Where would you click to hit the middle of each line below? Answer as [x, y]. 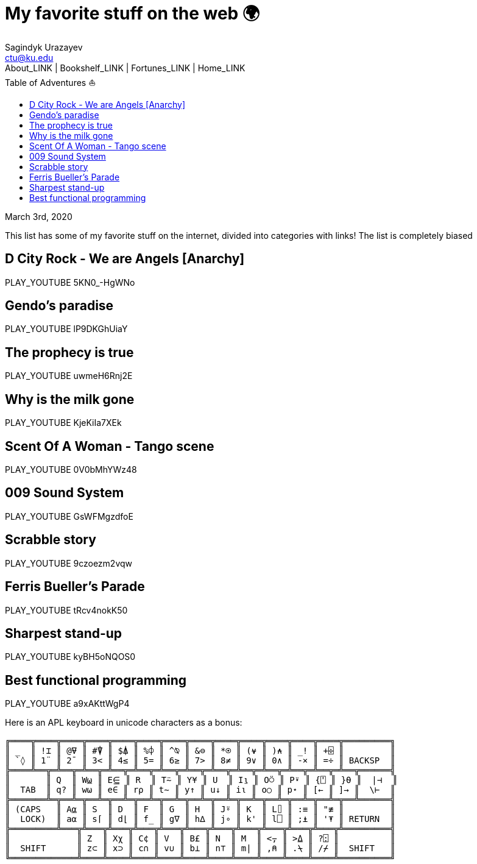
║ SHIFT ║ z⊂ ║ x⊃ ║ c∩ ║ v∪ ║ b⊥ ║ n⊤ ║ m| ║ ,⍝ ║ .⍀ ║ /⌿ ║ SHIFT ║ [200, 848]
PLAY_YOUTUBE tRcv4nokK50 [66, 610]
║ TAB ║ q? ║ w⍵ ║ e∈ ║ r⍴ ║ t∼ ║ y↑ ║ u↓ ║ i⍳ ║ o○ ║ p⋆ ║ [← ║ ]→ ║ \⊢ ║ [200, 790]
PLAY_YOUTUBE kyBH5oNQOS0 [70, 657]
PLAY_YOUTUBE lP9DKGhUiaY [66, 329]
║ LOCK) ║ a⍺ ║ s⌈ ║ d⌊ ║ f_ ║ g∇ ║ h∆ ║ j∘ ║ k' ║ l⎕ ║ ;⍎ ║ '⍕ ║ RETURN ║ [200, 819]
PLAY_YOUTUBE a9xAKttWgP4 [67, 704]
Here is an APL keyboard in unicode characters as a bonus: [124, 723]
